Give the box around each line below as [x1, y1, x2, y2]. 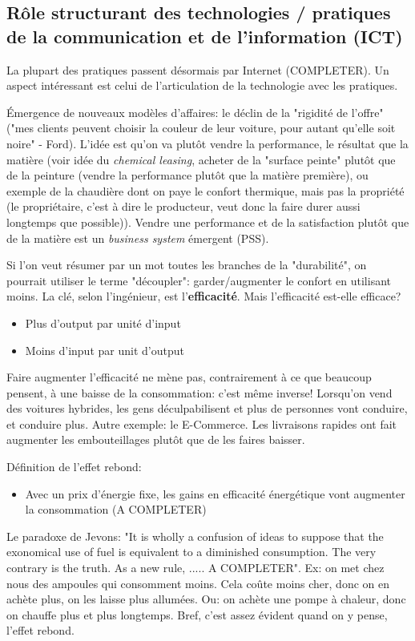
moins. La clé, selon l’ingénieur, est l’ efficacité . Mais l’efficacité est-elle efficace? [6, 288, 401, 304]
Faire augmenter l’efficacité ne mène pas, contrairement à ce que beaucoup [6, 369, 372, 385]
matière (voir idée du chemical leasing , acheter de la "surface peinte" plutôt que [6, 151, 396, 167]
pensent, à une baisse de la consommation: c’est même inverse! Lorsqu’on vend [6, 384, 393, 401]
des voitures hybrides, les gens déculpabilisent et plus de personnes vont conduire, [6, 400, 408, 417]
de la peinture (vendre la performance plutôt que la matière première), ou [6, 167, 369, 183]
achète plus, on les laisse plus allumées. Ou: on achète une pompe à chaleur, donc [6, 591, 406, 607]
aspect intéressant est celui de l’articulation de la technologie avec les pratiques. [6, 77, 398, 94]
